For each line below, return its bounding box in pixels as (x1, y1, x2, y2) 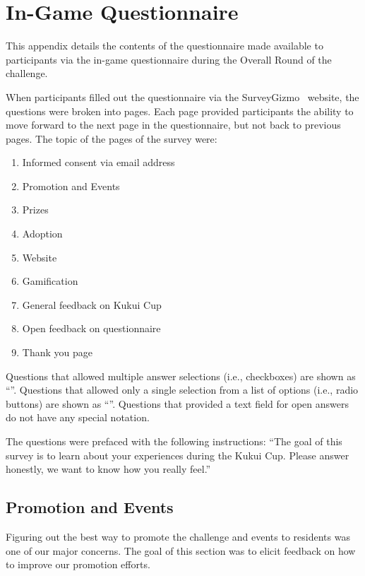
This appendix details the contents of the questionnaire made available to (6, 38, 323, 53)
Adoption (22, 226, 63, 241)
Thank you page (22, 345, 92, 360)
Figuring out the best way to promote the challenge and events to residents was (6, 529, 350, 543)
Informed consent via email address (22, 155, 175, 170)
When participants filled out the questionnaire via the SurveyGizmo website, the (6, 89, 359, 104)
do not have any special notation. (6, 410, 150, 425)
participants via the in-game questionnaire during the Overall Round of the (6, 52, 332, 66)
